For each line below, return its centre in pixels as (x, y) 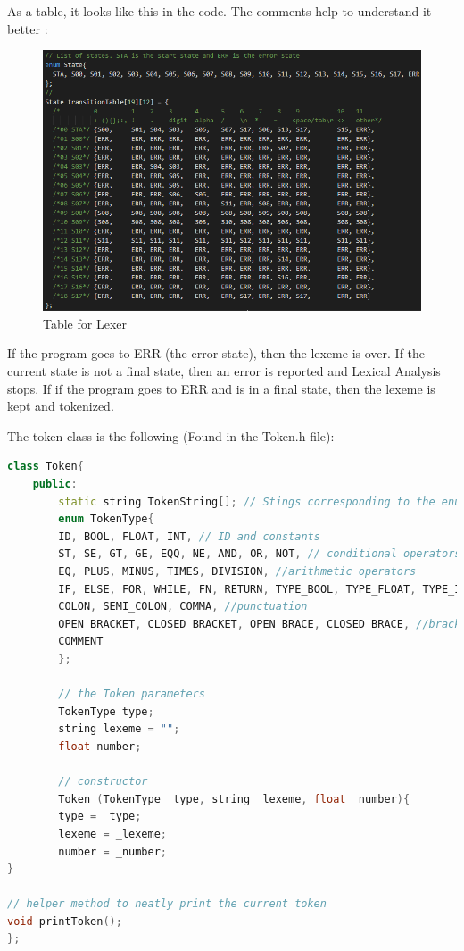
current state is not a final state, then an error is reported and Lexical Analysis (224, 371)
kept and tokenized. (61, 406)
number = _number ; (113, 851)
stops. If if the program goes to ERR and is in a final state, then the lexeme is (221, 388)
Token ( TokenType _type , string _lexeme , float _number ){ (234, 799)
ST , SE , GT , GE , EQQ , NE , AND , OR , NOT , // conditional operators (260, 554)
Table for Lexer (85, 323)
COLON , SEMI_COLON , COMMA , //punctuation (183, 607)
